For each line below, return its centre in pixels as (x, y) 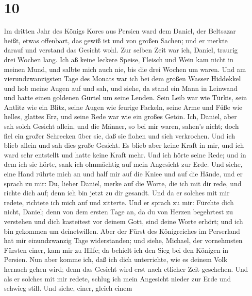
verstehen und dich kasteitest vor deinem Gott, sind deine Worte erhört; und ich (124, 221)
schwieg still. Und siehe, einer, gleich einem (68, 288)
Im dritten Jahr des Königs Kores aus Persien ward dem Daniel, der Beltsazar (120, 31)
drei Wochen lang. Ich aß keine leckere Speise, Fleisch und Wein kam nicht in (119, 59)
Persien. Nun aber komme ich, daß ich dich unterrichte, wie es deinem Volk (116, 259)
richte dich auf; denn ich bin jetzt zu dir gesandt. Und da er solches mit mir (117, 193)
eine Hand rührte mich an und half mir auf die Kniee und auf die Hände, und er (123, 174)
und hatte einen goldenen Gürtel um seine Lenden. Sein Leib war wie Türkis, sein (126, 97)
